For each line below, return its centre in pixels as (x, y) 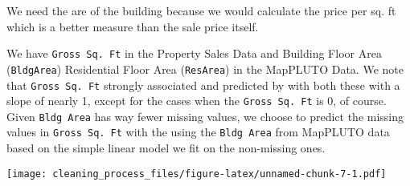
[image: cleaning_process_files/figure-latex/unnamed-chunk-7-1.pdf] (197, 174)
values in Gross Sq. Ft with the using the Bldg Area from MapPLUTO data (198, 132)
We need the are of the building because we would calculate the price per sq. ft (201, 10)
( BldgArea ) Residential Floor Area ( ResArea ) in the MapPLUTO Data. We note (205, 69)
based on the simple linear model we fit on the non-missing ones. (166, 148)
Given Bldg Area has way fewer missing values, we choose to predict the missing (205, 116)
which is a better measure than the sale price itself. (133, 26)
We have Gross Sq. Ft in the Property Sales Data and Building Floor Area (194, 53)
